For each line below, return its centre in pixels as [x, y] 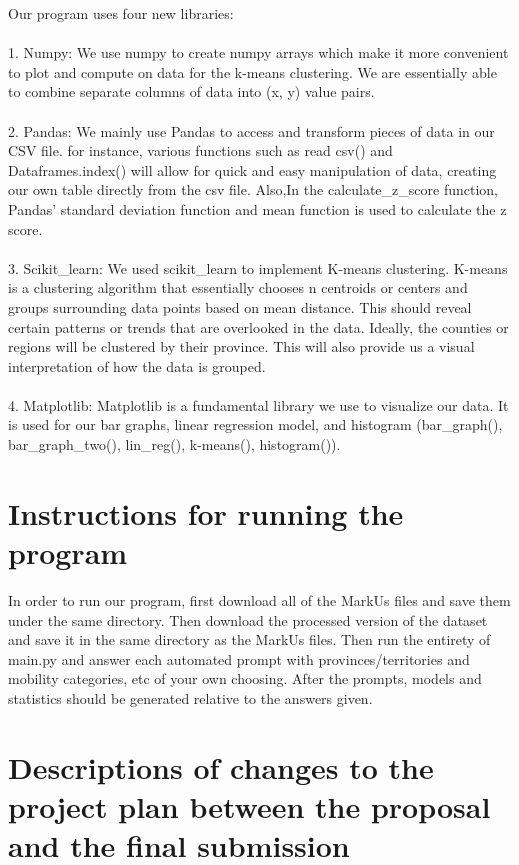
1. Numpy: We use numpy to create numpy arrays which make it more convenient [258, 52]
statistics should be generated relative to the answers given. [190, 697]
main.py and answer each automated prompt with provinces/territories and [239, 658]
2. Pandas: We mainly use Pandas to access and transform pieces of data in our [251, 130]
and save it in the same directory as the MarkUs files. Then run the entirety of [249, 639]
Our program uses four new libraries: [121, 13]
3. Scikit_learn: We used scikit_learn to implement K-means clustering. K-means [258, 267]
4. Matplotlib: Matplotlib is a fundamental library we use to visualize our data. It [258, 404]
